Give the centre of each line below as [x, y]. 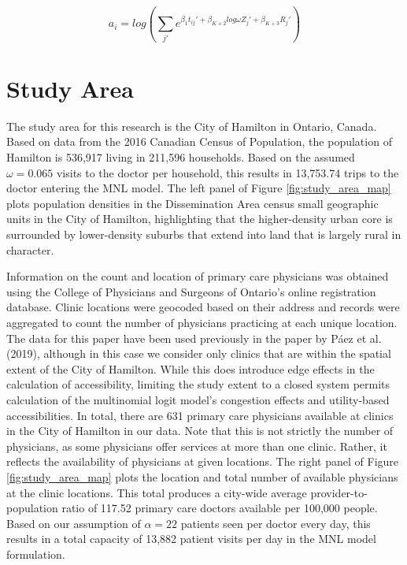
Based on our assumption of [74, 523]
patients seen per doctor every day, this [276, 523]
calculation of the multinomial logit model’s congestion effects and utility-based [198, 399]
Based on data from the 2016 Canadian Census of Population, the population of [199, 141]
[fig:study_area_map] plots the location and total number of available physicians [202, 476]
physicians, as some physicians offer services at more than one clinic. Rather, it [197, 446]
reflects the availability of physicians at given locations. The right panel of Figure [203, 461]
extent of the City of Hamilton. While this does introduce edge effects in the [191, 368]
